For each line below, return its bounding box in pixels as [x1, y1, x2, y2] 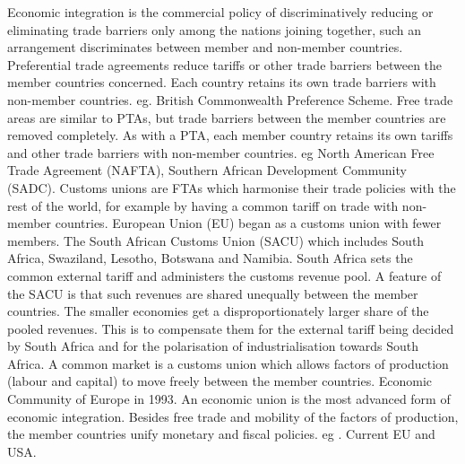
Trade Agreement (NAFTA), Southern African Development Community [7, 161, 407, 179]
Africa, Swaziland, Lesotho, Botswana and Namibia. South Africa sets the [7, 249, 413, 267]
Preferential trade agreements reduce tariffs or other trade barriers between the [7, 55, 443, 74]
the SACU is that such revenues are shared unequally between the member [7, 284, 418, 302]
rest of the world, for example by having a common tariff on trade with [7, 196, 399, 214]
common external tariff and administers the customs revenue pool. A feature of [7, 266, 442, 285]
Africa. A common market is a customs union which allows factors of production [7, 354, 449, 372]
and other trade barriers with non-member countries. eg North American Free [7, 143, 435, 162]
